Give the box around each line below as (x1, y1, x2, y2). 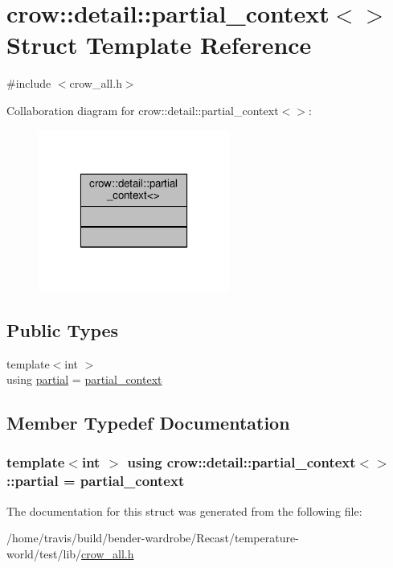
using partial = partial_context (6, 371, 162, 388)
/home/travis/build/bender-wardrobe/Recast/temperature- (6, 529, 299, 546)
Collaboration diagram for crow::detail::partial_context (6, 101, 279, 118)
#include (6, 75, 51, 92)
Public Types (6, 317, 119, 342)
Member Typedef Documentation (6, 410, 290, 435)
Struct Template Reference (6, 28, 312, 61)
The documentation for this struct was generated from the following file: (6, 502, 362, 519)
